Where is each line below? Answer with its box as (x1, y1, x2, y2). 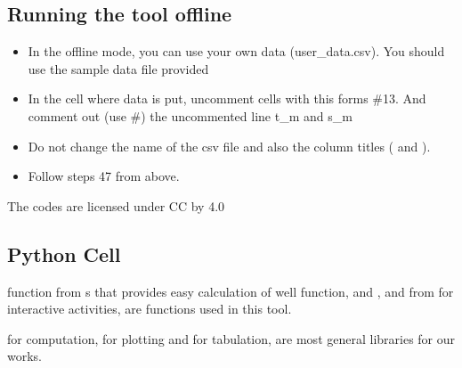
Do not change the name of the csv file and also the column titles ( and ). (28, 136, 431, 155)
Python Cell (7, 240, 121, 267)
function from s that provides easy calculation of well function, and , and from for (7, 282, 454, 300)
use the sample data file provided (28, 59, 209, 78)
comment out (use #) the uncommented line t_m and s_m (28, 106, 353, 125)
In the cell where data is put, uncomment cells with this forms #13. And (28, 89, 426, 108)
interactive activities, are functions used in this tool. (7, 299, 292, 318)
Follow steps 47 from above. (28, 167, 180, 185)
